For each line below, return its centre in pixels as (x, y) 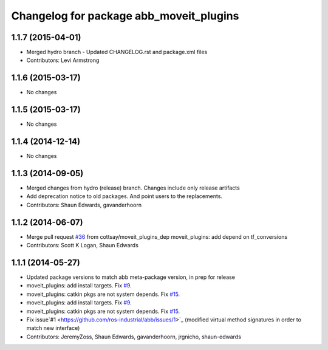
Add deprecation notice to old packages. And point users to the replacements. (125, 196)
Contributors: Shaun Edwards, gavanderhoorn (84, 205)
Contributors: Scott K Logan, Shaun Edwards (83, 245)
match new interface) (53, 328)
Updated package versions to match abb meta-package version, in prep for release (131, 277)
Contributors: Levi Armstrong (63, 60)
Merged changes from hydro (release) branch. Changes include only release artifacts (133, 188)
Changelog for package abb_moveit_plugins (125, 16)
